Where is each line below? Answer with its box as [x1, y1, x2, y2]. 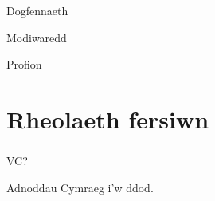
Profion [6, 56, 42, 73]
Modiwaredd [6, 29, 67, 45]
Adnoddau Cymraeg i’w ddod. [6, 179, 154, 195]
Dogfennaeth [6, 2, 68, 18]
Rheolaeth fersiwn [6, 102, 209, 135]
